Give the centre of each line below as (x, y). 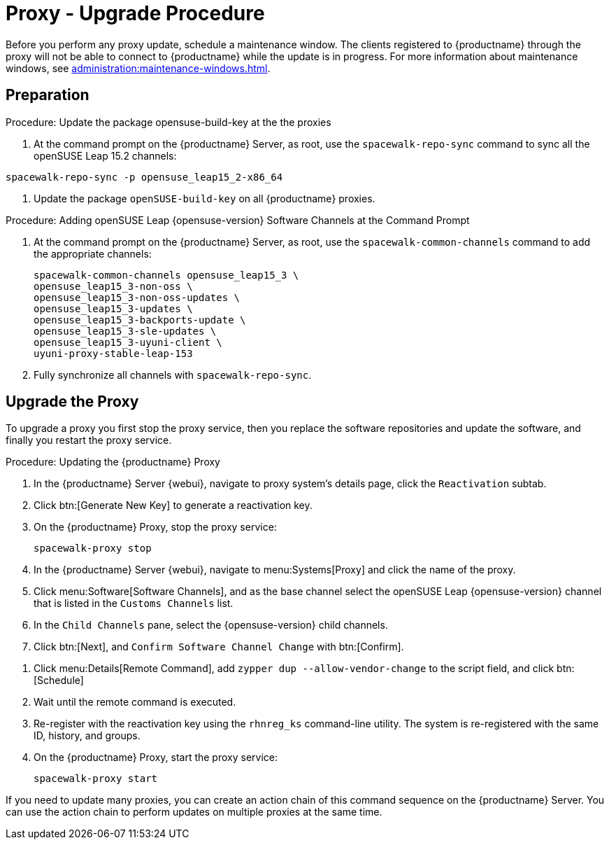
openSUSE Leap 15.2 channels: (105, 155)
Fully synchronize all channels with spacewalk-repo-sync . (173, 375)
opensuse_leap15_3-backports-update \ (140, 320)
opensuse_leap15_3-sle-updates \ (125, 331)
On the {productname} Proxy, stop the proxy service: (155, 527)
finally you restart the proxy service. (89, 440)
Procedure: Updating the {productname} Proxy (113, 462)
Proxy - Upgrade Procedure (135, 13)
